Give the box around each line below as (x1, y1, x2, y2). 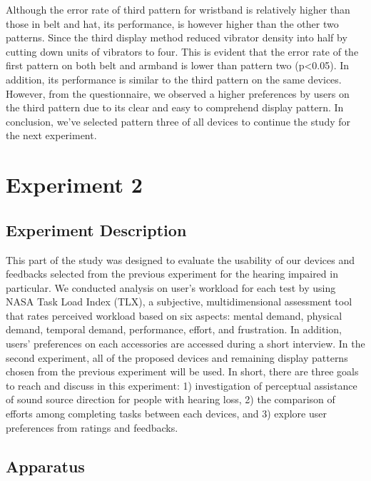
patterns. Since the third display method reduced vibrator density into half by (6, 30, 347, 45)
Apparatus (6, 455, 85, 477)
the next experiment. (6, 128, 97, 143)
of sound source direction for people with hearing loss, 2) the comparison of (6, 392, 335, 407)
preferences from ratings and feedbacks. (6, 420, 178, 435)
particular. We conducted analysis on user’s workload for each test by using (6, 280, 336, 295)
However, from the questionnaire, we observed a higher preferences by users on (6, 86, 350, 101)
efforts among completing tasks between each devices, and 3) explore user (6, 406, 327, 421)
